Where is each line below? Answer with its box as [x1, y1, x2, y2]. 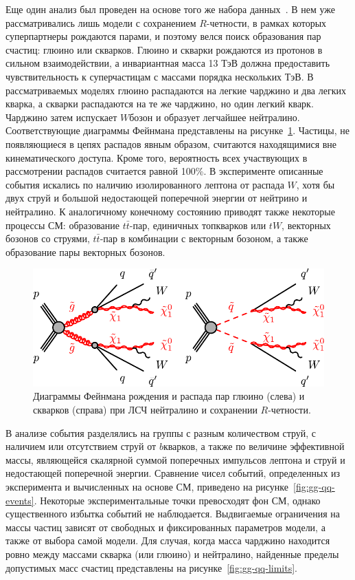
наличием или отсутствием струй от [5, 439, 157, 453]
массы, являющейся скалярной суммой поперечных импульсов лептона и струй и [5, 452, 345, 466]
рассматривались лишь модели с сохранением [5, 15, 196, 30]
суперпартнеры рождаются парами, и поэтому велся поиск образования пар [5, 29, 321, 43]
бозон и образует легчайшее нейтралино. [129, 109, 300, 124]
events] [5, 493, 34, 507]
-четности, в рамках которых [206, 15, 327, 30]
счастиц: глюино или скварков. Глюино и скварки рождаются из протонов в [5, 42, 323, 56]
